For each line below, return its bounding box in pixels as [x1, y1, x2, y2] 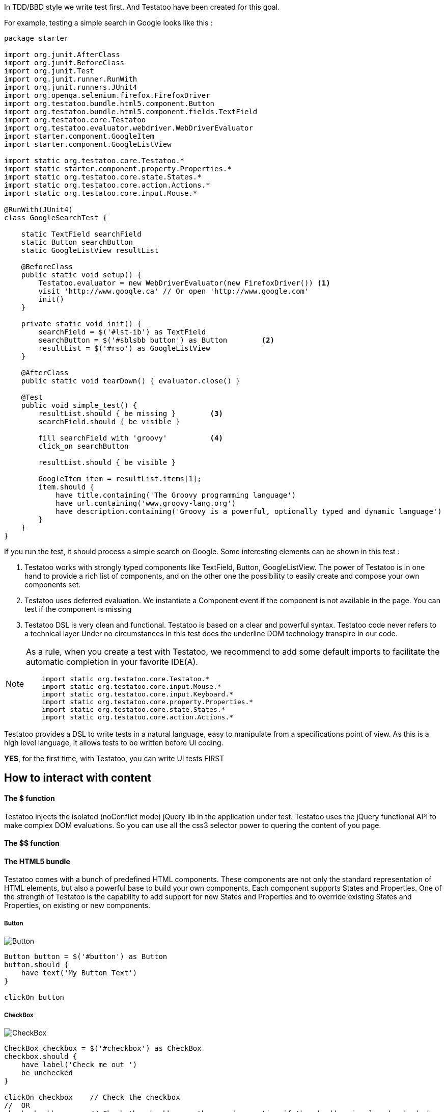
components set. [24, 580, 81, 589]
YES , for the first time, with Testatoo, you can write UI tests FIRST [4, 754, 225, 763]
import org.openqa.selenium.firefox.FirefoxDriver [4, 91, 210, 99]
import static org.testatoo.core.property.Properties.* [42, 698, 254, 706]
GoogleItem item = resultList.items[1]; [38, 475, 202, 483]
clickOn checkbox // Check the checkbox [4, 1093, 180, 1102]
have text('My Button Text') [21, 969, 137, 977]
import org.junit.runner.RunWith [4, 75, 137, 83]
